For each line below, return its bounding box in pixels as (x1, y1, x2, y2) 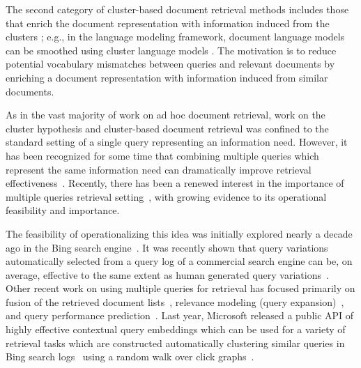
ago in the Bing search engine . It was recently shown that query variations (6, 240, 328, 254)
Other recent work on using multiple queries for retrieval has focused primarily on (6, 281, 355, 296)
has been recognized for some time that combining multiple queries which (6, 148, 319, 162)
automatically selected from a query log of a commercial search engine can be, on (6, 254, 353, 268)
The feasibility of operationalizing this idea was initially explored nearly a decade (6, 226, 353, 240)
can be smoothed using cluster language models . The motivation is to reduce (6, 43, 337, 57)
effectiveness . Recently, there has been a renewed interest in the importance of (6, 176, 344, 190)
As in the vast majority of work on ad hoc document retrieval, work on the (6, 107, 325, 122)
